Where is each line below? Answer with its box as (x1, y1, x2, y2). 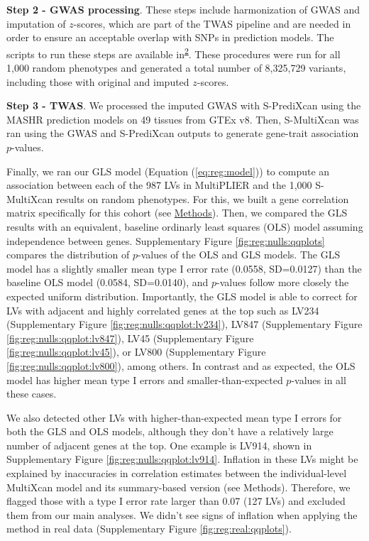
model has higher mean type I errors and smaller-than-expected (6, 372, 283, 387)
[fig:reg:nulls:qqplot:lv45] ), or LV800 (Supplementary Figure (6, 344, 266, 359)
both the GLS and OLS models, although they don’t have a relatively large (6, 424, 334, 439)
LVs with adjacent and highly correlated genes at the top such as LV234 (6, 302, 319, 317)
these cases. (6, 386, 57, 401)
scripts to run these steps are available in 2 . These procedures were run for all (6, 44, 341, 61)
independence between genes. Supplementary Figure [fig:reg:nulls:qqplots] (6, 233, 325, 248)
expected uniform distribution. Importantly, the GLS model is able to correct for (6, 288, 358, 303)
